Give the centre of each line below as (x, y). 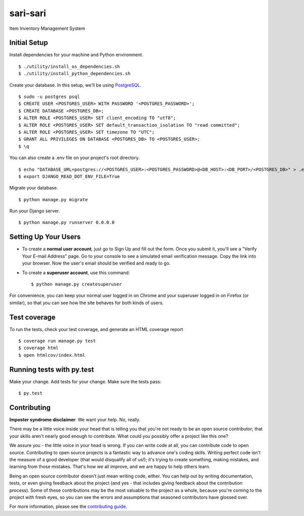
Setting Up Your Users (45, 237)
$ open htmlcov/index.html (52, 355)
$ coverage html (39, 348)
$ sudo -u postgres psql (49, 97)
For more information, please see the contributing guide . (68, 506)
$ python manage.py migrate (53, 199)
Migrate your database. (34, 188)
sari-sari (28, 13)
